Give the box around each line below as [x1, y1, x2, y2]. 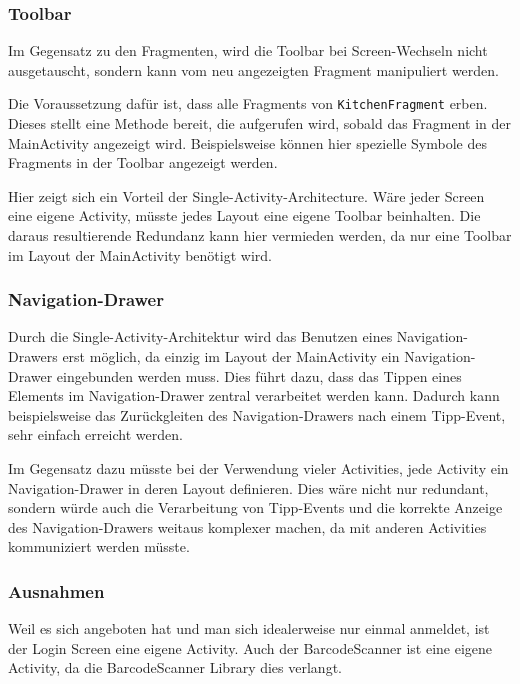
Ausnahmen [8, 578, 105, 603]
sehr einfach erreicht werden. [8, 424, 183, 445]
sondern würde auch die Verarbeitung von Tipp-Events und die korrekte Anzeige [8, 497, 503, 518]
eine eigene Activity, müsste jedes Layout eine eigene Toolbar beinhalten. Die [8, 205, 481, 226]
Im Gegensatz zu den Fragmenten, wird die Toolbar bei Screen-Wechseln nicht [8, 40, 488, 61]
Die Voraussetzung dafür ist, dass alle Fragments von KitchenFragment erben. [8, 93, 488, 114]
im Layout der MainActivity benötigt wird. [8, 244, 272, 265]
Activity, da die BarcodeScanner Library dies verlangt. [8, 657, 342, 678]
